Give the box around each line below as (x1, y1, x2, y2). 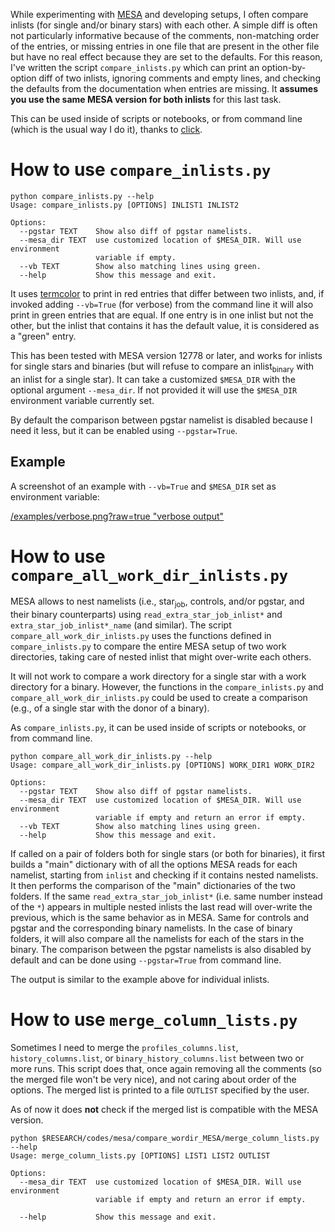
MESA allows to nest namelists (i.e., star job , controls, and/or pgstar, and (10, 595, 305, 610)
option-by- (261, 62, 307, 73)
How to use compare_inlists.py (10, 159, 272, 181)
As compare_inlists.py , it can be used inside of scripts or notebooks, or (10, 722, 307, 734)
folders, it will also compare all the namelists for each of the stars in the (10, 933, 305, 945)
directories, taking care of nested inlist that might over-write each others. (10, 651, 312, 663)
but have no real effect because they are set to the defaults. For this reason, (10, 51, 323, 63)
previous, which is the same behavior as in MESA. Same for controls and (10, 912, 310, 924)
